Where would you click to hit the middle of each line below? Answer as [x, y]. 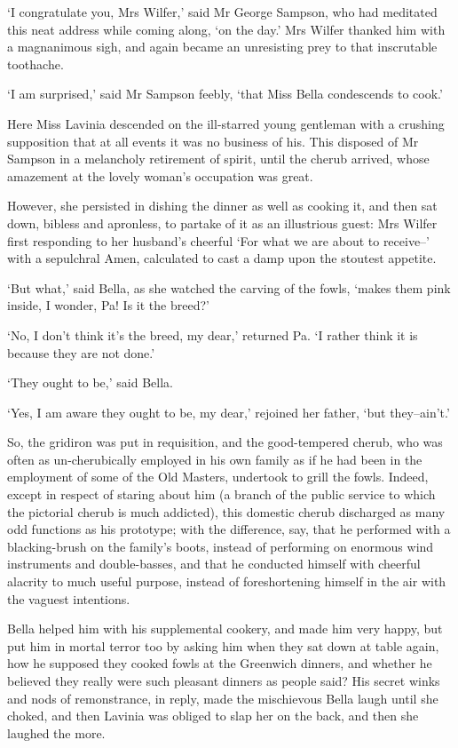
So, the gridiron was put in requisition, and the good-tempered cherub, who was [225, 442]
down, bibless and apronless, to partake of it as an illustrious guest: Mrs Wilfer [222, 223]
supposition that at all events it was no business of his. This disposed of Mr [213, 141]
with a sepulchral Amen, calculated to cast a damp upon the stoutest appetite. [222, 258]
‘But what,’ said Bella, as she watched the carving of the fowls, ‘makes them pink [229, 287]
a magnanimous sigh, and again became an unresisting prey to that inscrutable [222, 47]
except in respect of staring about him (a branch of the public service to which [221, 494]
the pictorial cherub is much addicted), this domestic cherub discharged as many [226, 511]
